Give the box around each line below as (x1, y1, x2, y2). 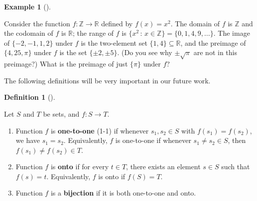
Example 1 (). (4, 1, 51, 11)
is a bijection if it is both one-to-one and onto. (50, 188, 196, 198)
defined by (101, 18, 133, 28)
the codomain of (4, 28, 53, 38)
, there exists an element (126, 161, 201, 172)
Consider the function (4, 18, 70, 28)
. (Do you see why (117, 47, 172, 58)
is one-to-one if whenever (115, 135, 191, 145)
